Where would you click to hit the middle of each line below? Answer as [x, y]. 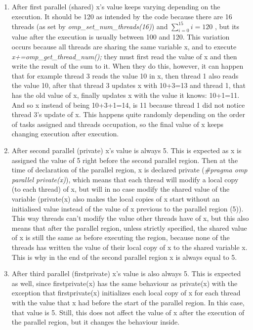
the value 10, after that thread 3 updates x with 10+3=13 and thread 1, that [128, 85]
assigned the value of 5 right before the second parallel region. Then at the [125, 160]
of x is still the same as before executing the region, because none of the [121, 237]
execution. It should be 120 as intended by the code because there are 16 [122, 16]
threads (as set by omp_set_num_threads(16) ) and [90, 26]
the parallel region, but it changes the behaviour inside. [96, 322]
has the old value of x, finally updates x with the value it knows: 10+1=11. [126, 95]
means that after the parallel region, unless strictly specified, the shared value [129, 227]
